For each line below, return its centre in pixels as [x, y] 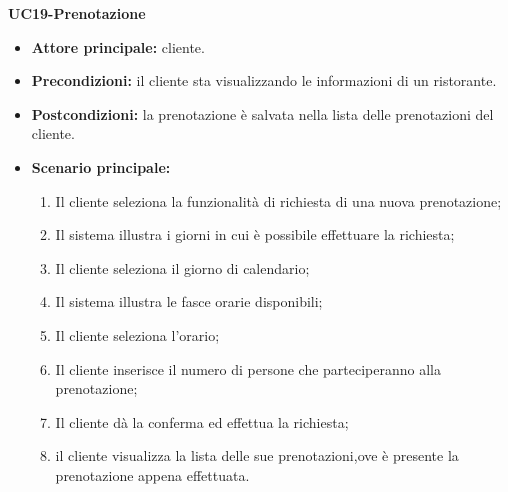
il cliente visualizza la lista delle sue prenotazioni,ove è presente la [257, 455]
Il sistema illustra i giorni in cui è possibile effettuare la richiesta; [255, 234]
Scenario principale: [101, 166]
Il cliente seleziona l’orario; [137, 334]
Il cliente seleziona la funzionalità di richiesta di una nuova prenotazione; [278, 200]
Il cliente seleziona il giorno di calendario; [182, 267]
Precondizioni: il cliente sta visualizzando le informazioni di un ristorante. [264, 80]
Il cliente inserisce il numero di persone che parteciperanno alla [248, 368]
